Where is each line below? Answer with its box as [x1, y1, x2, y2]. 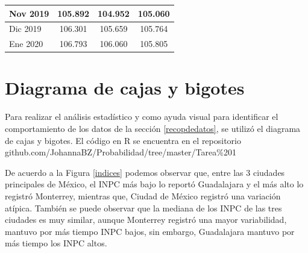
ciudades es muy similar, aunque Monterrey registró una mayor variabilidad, [5, 213, 287, 226]
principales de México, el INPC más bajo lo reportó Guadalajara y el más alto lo [5, 178, 304, 190]
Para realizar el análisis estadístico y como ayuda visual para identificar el [5, 110, 278, 123]
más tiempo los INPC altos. [5, 237, 107, 249]
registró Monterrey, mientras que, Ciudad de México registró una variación [5, 189, 281, 202]
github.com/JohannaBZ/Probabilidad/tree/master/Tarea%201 [5, 146, 236, 158]
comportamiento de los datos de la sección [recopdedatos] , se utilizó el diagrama [5, 122, 301, 134]
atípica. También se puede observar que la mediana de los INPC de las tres [5, 201, 282, 214]
